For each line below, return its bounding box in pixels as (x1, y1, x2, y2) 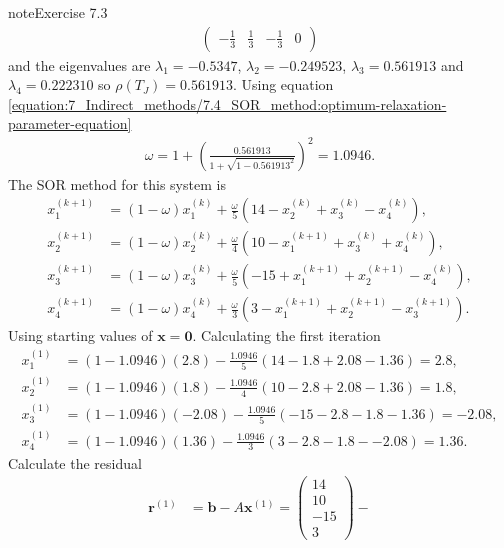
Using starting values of (8, 325, 153, 346)
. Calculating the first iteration (192, 325, 381, 346)
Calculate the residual (8, 452, 142, 473)
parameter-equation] (8, 113, 132, 134)
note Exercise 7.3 (8, 2, 108, 22)
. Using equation (232, 74, 334, 95)
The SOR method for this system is (8, 173, 226, 194)
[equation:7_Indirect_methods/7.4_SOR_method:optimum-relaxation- (8, 93, 447, 114)
